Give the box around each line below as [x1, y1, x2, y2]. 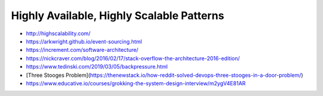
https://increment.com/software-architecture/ [26, 47, 139, 54]
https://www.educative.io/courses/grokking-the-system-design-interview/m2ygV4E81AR [26, 79, 246, 86]
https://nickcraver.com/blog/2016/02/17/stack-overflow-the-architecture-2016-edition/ [26, 54, 240, 62]
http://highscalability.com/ [26, 30, 91, 37]
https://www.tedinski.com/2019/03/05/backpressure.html [26, 63, 168, 70]
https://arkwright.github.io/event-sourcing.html [26, 38, 142, 45]
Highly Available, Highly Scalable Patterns [11, 9, 224, 22]
